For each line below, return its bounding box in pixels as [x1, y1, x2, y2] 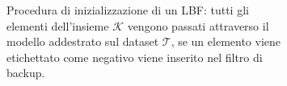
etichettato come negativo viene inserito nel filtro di [6, 48, 263, 65]
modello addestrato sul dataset [6, 33, 159, 50]
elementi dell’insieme [6, 17, 109, 34]
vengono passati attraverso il [127, 17, 269, 34]
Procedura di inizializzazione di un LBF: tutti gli [6, 2, 249, 18]
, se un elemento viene [171, 33, 281, 50]
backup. [6, 64, 45, 81]
